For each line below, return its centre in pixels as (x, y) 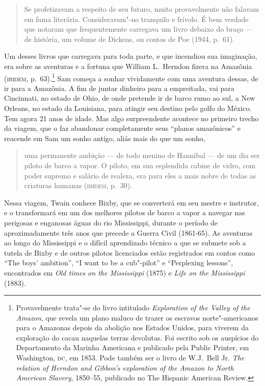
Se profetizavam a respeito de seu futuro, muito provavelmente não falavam (142, 9)
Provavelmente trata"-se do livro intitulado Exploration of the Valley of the (133, 308)
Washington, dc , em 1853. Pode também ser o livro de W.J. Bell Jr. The (130, 358)
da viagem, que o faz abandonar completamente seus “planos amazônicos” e (122, 128)
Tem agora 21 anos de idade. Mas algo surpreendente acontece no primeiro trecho (131, 118)
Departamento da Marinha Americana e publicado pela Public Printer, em (132, 347)
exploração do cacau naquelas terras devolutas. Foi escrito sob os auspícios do (137, 337)
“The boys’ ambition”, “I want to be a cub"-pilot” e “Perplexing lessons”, (119, 263)
